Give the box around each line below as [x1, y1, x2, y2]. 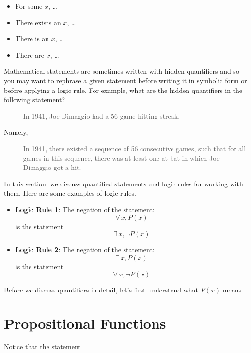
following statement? [4, 94, 65, 105]
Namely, [4, 127, 28, 137]
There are [15, 49, 44, 60]
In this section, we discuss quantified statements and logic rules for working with [4, 178, 243, 188]
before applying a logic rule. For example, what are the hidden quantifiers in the [4, 85, 243, 95]
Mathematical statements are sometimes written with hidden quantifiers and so [4, 66, 239, 76]
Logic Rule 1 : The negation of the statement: [15, 204, 155, 214]
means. [222, 285, 243, 295]
